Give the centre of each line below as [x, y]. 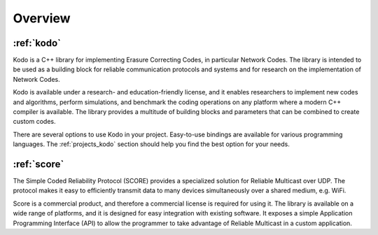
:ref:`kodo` [37, 43]
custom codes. [34, 122]
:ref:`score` [38, 164]
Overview [42, 18]
